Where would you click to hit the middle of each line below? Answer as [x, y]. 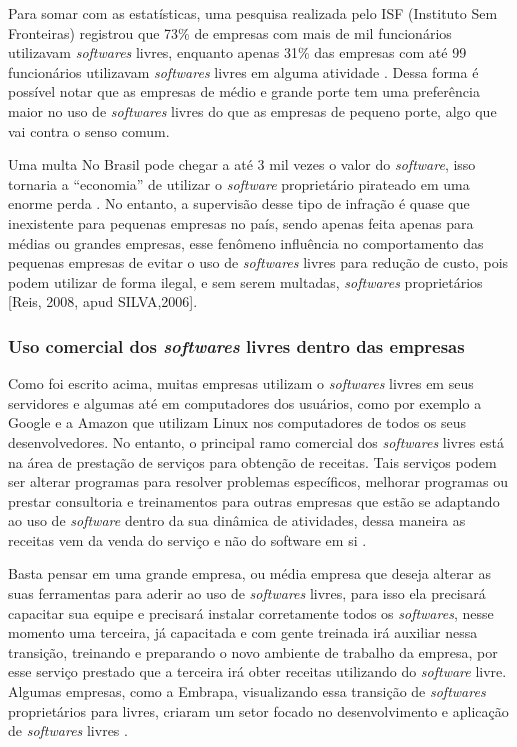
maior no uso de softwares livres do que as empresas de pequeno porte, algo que [252, 110]
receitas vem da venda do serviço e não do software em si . [187, 539]
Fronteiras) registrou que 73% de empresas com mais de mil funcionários [230, 32]
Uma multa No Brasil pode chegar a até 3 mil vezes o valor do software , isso [242, 164]
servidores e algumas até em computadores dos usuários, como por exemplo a [245, 402]
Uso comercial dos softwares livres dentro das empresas [236, 345]
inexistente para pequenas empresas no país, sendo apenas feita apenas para [241, 222]
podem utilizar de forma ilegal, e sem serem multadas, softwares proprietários [245, 281]
